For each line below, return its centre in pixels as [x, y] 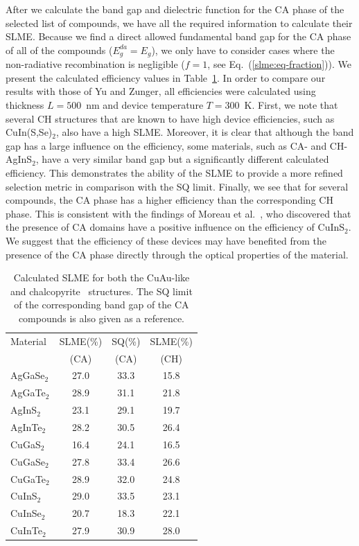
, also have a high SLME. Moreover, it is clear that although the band [205, 132]
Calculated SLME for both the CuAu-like [102, 278]
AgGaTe [28, 393]
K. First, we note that [291, 105]
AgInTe [26, 426]
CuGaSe [28, 461]
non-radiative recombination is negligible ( [95, 64]
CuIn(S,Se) [29, 132]
